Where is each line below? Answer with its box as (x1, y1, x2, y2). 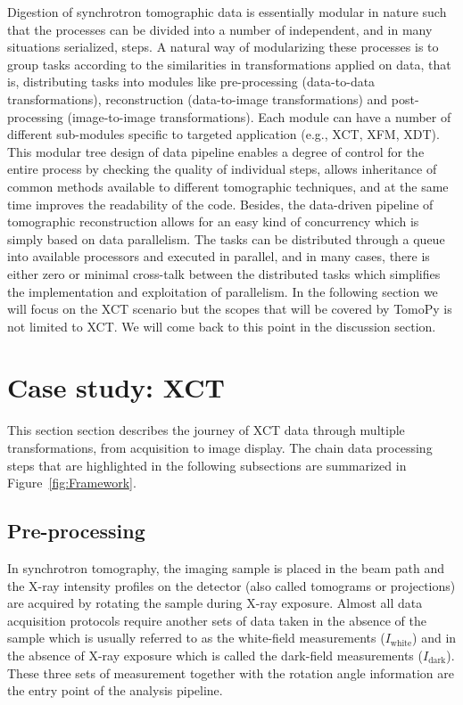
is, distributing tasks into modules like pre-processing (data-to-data (7, 72, 376, 91)
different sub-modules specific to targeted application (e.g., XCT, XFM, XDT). (7, 125, 440, 143)
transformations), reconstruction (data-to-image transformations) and (7, 89, 388, 108)
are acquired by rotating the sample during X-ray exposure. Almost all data (7, 594, 423, 612)
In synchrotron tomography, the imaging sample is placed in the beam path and (7, 558, 444, 577)
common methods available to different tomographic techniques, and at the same (7, 176, 449, 195)
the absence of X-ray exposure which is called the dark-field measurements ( (7, 645, 423, 664)
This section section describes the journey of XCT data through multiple (7, 421, 405, 439)
